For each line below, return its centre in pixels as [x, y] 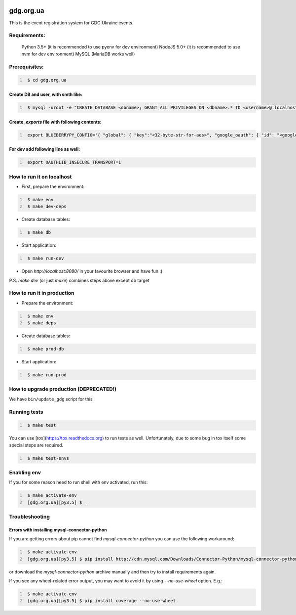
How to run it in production [42, 293]
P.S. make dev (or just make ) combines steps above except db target [79, 280]
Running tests [26, 412]
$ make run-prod [47, 375]
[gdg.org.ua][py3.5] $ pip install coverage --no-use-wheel [102, 601]
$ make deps [42, 323]
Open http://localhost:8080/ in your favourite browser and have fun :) [92, 271]
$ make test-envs [48, 458]
